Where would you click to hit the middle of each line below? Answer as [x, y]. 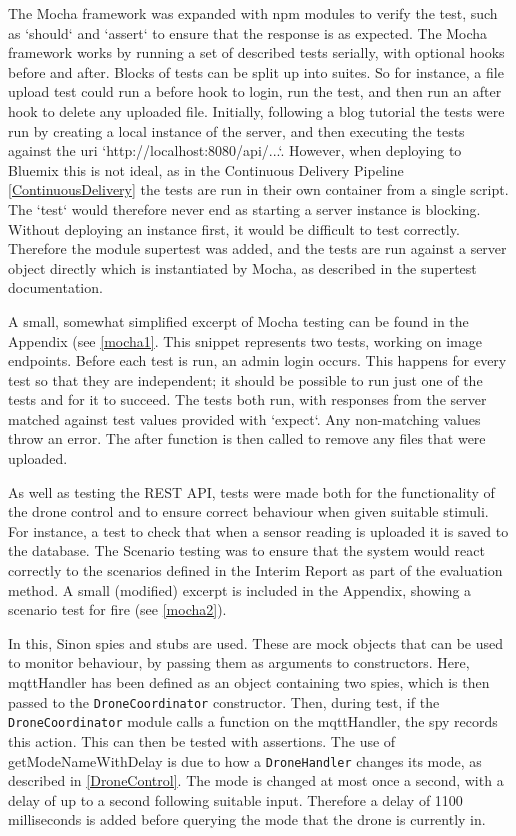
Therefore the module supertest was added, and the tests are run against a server [257, 248]
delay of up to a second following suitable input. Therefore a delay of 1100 [235, 799]
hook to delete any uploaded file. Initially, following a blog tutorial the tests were [256, 110]
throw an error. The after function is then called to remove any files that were [247, 438]
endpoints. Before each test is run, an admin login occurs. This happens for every [257, 360]
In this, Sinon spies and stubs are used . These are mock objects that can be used [256, 642]
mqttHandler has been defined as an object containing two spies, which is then [249, 682]
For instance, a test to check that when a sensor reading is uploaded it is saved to [258, 530]
